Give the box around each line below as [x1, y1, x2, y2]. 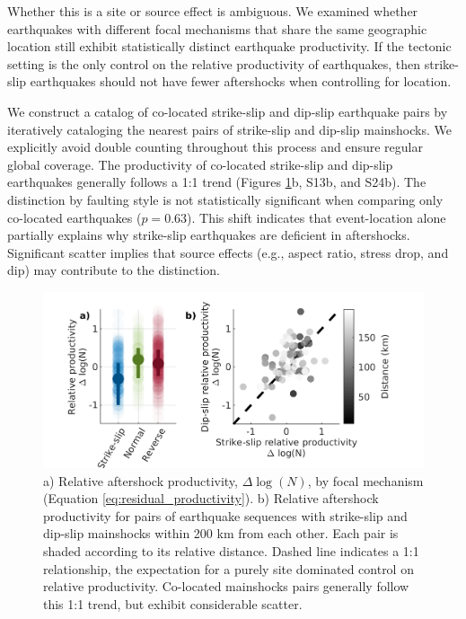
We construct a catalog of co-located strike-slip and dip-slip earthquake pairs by [7, 102, 448, 120]
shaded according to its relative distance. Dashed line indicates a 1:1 [43, 541, 419, 560]
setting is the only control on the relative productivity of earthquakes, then [7, 54, 421, 73]
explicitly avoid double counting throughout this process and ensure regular [7, 137, 423, 156]
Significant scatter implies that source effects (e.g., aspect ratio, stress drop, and [7, 243, 449, 261]
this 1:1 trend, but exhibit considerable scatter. [43, 594, 303, 613]
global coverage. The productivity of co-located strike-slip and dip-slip [7, 155, 393, 173]
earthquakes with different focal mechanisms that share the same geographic [7, 19, 427, 38]
